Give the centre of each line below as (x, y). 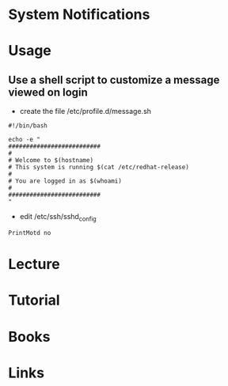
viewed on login (48, 92)
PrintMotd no (30, 233)
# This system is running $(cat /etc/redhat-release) (99, 168)
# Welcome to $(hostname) (51, 161)
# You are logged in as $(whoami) (65, 181)
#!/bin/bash (28, 126)
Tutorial (34, 300)
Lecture (34, 265)
